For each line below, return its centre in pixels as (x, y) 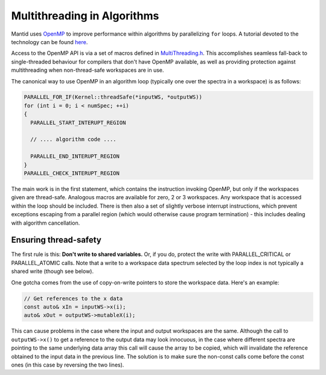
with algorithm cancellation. (46, 223)
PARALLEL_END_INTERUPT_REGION (75, 156)
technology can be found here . (50, 42)
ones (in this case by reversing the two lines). (68, 365)
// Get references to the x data (73, 298)
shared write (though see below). (52, 271)
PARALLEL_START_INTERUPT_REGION (78, 123)
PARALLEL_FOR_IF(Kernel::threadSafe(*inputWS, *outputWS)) (113, 97)
